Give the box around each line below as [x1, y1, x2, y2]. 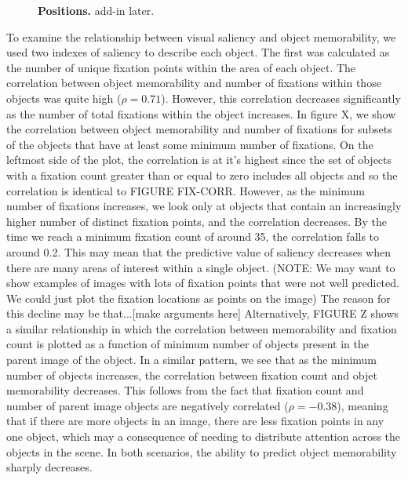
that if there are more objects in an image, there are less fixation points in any [6, 413, 384, 429]
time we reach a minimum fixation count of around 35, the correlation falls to [6, 228, 380, 245]
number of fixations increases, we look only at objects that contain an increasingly [6, 198, 402, 214]
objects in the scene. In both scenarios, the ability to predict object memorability [6, 443, 397, 460]
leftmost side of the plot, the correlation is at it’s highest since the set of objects [6, 151, 392, 168]
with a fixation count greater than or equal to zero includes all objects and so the [6, 166, 398, 183]
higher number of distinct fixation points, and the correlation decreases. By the [6, 213, 387, 229]
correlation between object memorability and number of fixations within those [6, 75, 381, 91]
